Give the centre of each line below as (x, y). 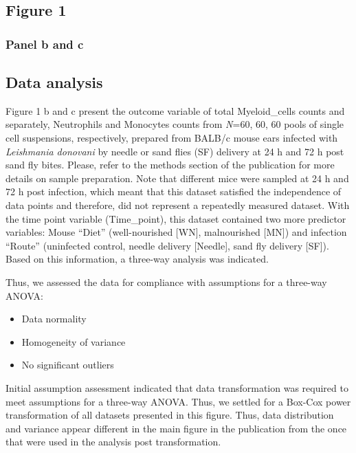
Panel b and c (45, 44)
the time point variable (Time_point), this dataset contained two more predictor (176, 218)
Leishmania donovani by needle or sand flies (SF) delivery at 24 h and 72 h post (175, 151)
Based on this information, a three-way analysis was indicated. (137, 259)
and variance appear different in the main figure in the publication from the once (176, 428)
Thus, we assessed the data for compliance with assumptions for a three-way (166, 281)
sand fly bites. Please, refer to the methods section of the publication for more (170, 165)
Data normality (54, 319)
